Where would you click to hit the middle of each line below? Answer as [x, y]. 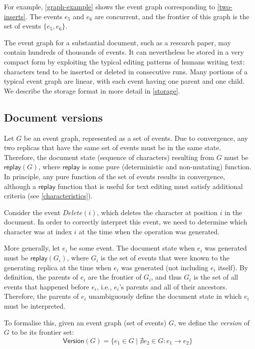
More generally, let [32, 248]
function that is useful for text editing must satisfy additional [150, 186]
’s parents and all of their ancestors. [173, 286]
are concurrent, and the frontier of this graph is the [172, 16]
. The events [44, 16]
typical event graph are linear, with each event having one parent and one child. [124, 81]
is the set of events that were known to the [165, 258]
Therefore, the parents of [42, 296]
